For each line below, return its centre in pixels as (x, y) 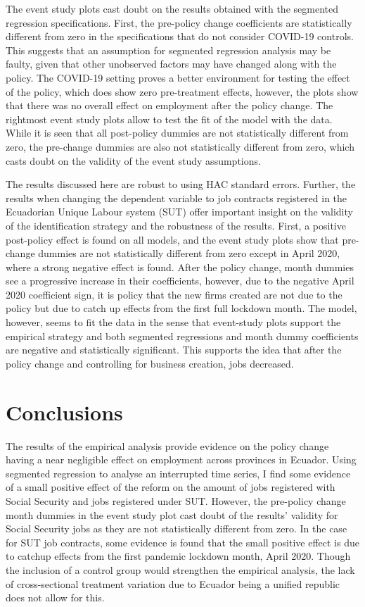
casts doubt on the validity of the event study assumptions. (133, 160)
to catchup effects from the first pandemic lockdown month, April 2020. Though (178, 556)
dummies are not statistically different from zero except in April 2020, (189, 253)
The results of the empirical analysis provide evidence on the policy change (167, 445)
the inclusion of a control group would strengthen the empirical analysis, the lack (180, 569)
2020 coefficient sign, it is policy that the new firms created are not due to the (174, 294)
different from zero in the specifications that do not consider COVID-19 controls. (180, 36)
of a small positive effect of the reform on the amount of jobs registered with (171, 487)
